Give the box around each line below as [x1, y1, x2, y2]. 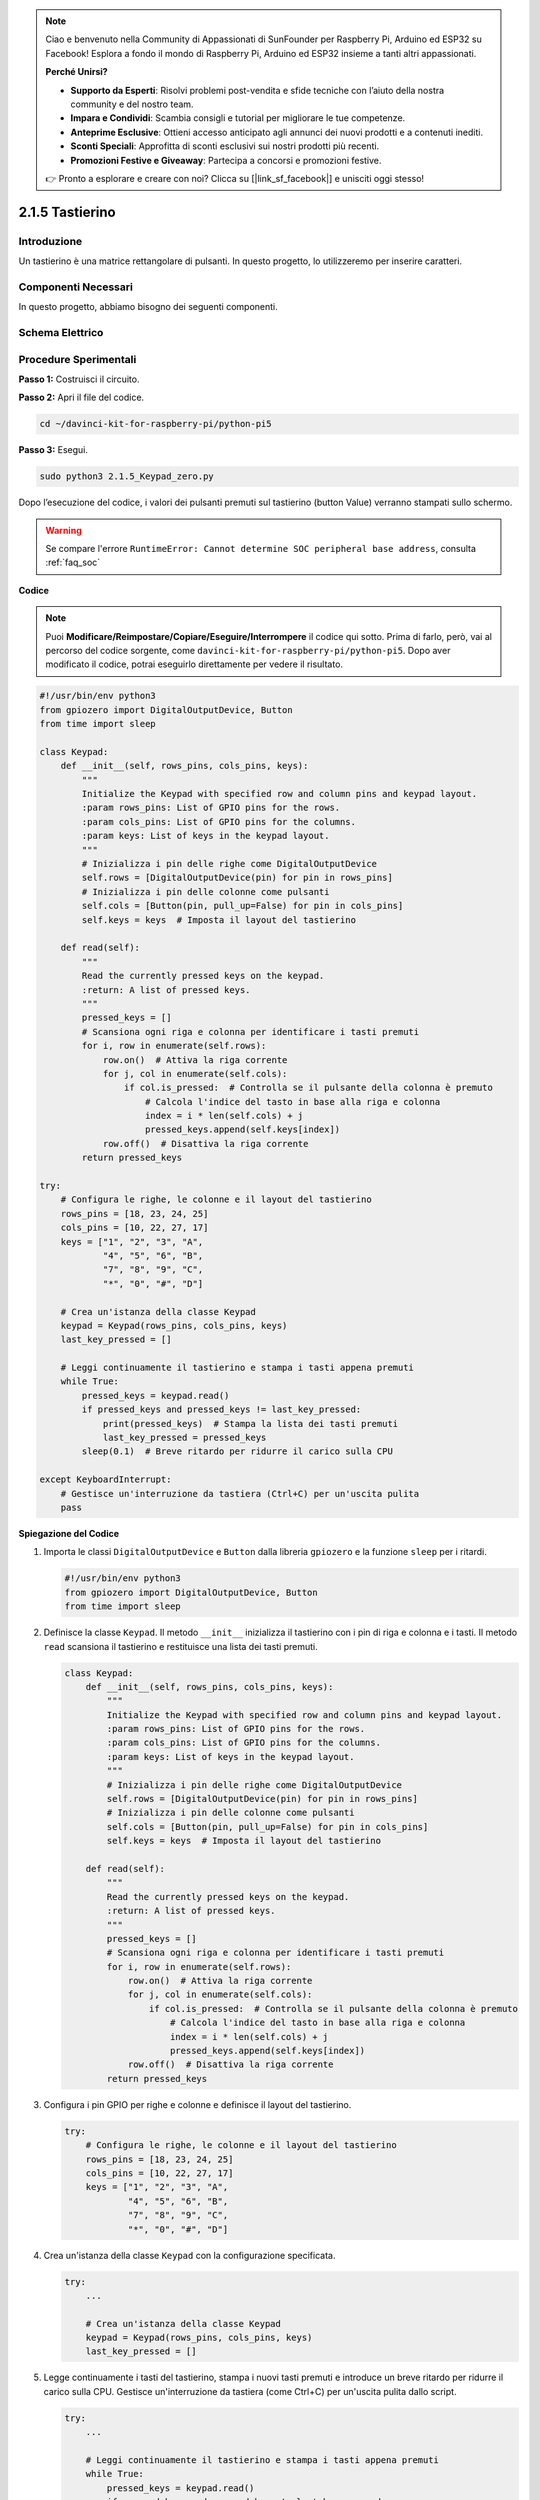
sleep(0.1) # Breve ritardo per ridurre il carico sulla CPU [81, 1446, 394, 1457]
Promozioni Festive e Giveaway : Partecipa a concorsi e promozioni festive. [70, 154, 382, 166]
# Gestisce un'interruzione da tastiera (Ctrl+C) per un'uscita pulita [60, 1488, 420, 1499]
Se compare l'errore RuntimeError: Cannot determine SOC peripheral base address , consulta [45, 543, 477, 555]
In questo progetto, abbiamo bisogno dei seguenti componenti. [18, 301, 279, 313]
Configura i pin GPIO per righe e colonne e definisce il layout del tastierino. [43, 2098, 352, 2110]
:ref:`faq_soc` [45, 556, 101, 569]
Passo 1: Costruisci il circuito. [18, 373, 140, 385]
